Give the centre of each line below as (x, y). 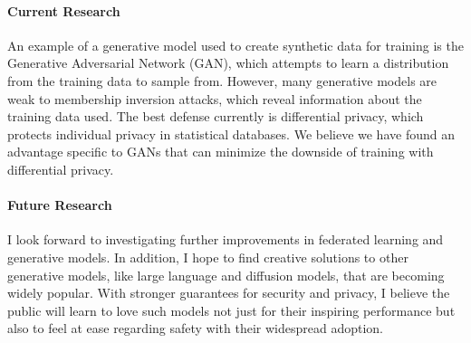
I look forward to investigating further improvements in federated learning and (226, 239)
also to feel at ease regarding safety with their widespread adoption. (196, 328)
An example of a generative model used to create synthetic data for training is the (235, 45)
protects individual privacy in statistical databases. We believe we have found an (231, 133)
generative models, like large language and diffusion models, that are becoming (226, 275)
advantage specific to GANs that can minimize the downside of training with (221, 152)
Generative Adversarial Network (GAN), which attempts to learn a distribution (228, 63)
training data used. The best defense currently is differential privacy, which (216, 116)
